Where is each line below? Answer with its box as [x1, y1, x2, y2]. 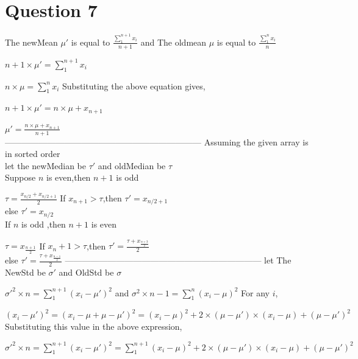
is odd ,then [21, 217, 66, 230]
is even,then [46, 171, 91, 184]
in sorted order [5, 147, 60, 160]
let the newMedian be [5, 159, 86, 172]
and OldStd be [59, 266, 114, 279]
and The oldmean [140, 35, 207, 48]
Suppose [5, 171, 36, 184]
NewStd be [5, 266, 46, 279]
